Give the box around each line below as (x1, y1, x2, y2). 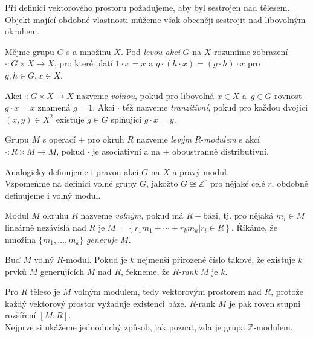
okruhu (42, 209, 69, 222)
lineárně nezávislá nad (5, 220, 86, 233)
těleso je (30, 285, 60, 298)
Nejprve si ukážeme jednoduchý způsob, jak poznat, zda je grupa (5, 321, 245, 333)
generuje (86, 233, 118, 245)
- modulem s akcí (201, 133, 260, 146)
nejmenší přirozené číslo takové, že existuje (137, 253, 295, 266)
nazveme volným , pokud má (80, 209, 184, 222)
